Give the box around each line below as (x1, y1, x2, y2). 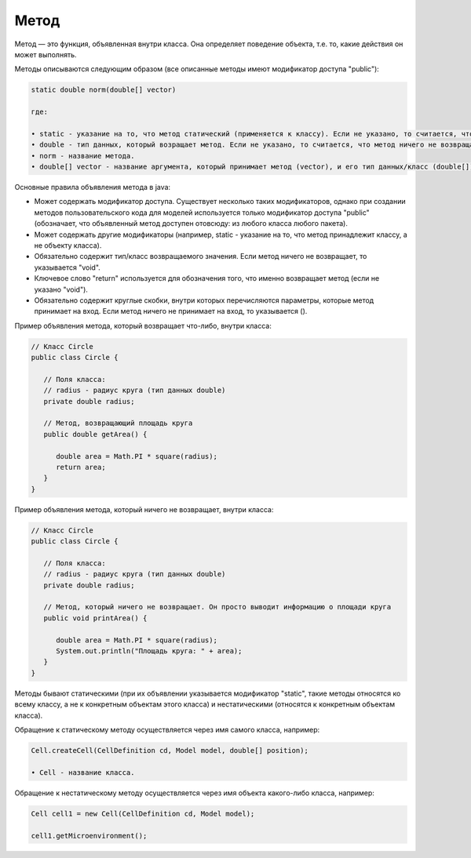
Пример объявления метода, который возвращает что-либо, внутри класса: (14, 321, 272, 330)
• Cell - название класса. (31, 768, 135, 776)
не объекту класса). (34, 240, 102, 250)
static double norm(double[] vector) (31, 85, 177, 94)
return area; (56, 463, 106, 471)
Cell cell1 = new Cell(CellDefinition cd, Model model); (31, 809, 255, 818)
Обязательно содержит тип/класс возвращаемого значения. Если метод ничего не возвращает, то (34, 252, 367, 261)
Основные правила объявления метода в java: (14, 183, 171, 192)
